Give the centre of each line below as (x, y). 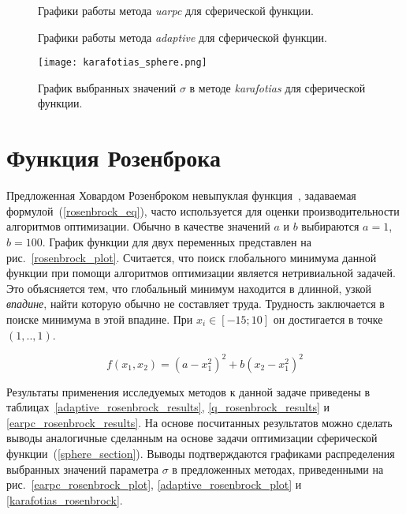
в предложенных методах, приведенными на (278, 469)
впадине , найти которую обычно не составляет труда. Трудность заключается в (196, 304)
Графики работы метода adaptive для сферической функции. (183, 37)
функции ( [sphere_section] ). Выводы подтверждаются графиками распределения (201, 453)
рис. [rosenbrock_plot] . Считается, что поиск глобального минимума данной (192, 257)
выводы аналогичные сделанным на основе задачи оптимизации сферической (192, 438)
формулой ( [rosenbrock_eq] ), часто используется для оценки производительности (203, 210)
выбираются (330, 226)
